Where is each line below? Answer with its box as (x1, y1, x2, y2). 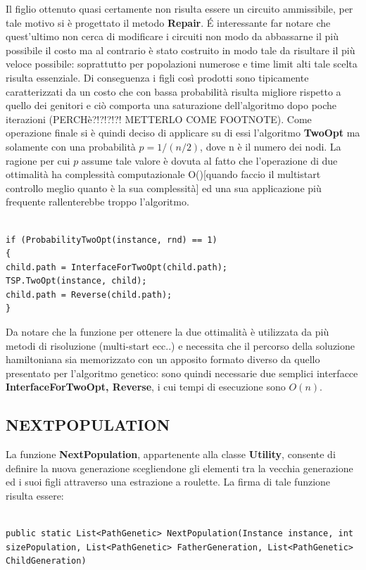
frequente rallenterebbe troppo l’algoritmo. (6, 194, 189, 209)
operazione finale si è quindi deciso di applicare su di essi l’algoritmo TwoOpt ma (6, 125, 360, 140)
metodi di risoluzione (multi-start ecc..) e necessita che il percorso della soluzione (6, 338, 355, 353)
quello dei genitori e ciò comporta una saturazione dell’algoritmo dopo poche (6, 98, 337, 113)
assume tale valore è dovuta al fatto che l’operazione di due (81, 153, 338, 167)
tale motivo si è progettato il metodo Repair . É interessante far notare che (6, 15, 331, 30)
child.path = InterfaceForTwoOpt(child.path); (6, 262, 227, 272)
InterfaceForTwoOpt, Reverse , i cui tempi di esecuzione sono (6, 379, 286, 394)
